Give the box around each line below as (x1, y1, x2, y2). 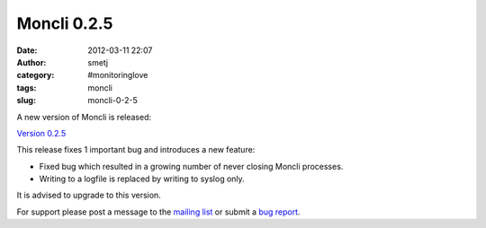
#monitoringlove (87, 70, 148, 81)
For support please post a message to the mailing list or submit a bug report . (16, 206, 301, 217)
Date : (16, 45, 38, 56)
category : (16, 70, 55, 81)
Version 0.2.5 (16, 127, 67, 138)
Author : (16, 57, 47, 67)
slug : (16, 95, 36, 106)
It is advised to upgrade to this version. (16, 189, 161, 201)
